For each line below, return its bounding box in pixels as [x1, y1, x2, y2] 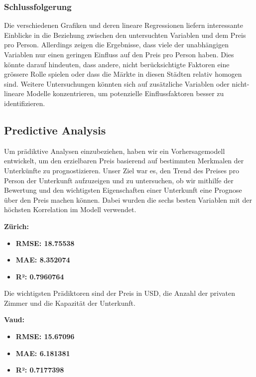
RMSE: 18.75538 [15, 238, 75, 248]
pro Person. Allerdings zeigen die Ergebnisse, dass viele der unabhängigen [4, 39, 229, 50]
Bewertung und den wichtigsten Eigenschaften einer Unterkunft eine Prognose [4, 185, 242, 195]
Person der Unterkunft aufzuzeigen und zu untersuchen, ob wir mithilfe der [4, 175, 234, 185]
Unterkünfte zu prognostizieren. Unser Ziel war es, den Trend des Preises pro [4, 165, 239, 175]
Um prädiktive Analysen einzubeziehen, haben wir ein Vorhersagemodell [4, 145, 225, 156]
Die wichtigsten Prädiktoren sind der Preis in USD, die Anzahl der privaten [4, 288, 236, 298]
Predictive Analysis [4, 122, 106, 137]
